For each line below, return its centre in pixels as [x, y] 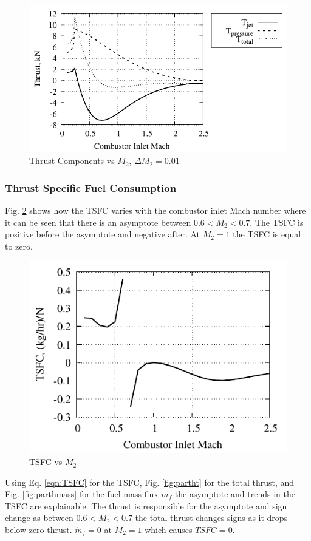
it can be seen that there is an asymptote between [98, 222]
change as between [39, 518]
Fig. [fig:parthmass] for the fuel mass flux [82, 494]
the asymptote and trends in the [235, 494]
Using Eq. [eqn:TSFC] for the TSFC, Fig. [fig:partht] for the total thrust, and [150, 482]
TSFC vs [46, 462]
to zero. [19, 246]
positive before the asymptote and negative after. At [103, 234]
